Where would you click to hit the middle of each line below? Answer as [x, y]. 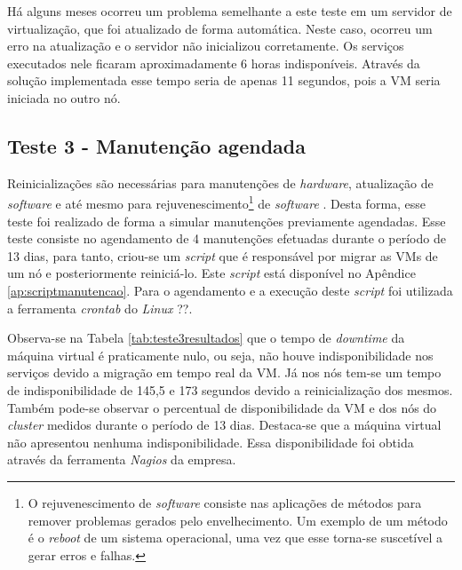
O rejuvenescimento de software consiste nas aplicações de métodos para [225, 502]
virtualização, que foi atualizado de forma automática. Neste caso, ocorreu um [220, 28]
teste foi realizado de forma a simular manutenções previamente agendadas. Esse [227, 221]
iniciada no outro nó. [64, 97]
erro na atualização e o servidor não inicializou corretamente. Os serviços [206, 46]
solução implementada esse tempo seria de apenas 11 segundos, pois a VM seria [224, 80]
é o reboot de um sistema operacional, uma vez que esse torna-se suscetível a [235, 538]
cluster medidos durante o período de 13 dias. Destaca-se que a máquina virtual [224, 425]
